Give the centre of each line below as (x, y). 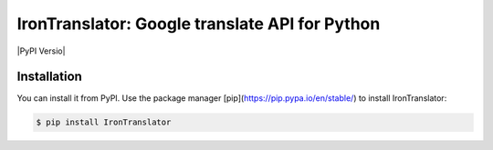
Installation (49, 77)
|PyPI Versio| (41, 51)
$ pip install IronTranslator (104, 122)
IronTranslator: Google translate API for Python (199, 24)
